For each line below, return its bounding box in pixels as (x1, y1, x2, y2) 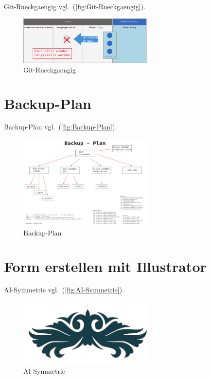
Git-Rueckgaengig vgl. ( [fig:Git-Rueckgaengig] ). (4, 1, 146, 11)
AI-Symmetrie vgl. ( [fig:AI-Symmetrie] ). (4, 285, 124, 295)
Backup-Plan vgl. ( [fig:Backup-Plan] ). (4, 122, 117, 132)
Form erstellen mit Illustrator (4, 256, 207, 276)
